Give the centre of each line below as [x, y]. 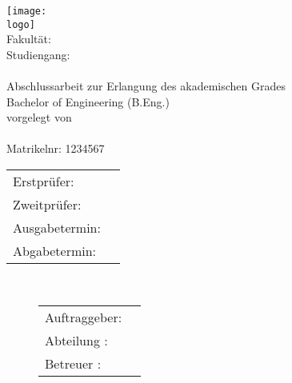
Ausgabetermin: [57, 228]
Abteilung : [76, 340]
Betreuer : [73, 363]
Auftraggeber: [84, 317]
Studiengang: [38, 54]
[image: [27, 11]
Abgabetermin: [55, 251]
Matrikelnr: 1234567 [56, 148]
